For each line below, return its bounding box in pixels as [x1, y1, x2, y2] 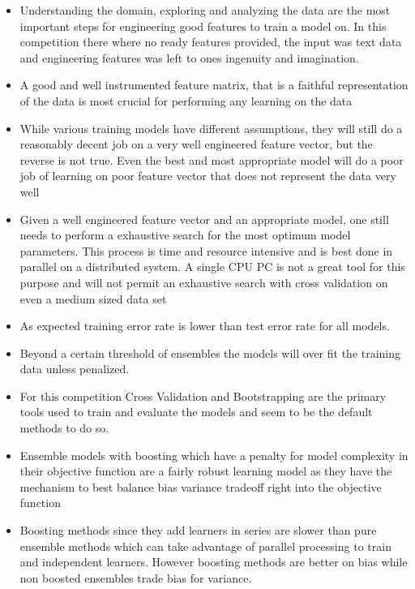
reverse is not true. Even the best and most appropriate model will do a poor [19, 151, 404, 168]
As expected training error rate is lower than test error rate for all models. [19, 317, 390, 334]
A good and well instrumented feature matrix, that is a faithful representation [19, 76, 409, 93]
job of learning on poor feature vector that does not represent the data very [19, 167, 396, 184]
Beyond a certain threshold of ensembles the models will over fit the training [19, 344, 401, 361]
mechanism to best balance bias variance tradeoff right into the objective [19, 478, 382, 495]
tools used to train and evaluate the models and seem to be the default [19, 403, 373, 420]
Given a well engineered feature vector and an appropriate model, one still [19, 210, 389, 227]
